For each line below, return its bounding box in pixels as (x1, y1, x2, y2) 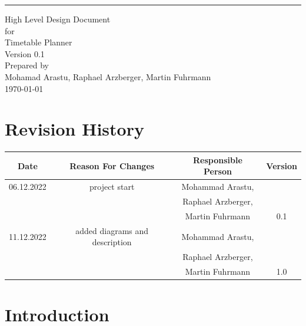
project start (89, 180, 135, 193)
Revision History (5, 117, 144, 141)
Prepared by (5, 59, 49, 71)
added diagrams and (75, 224, 149, 236)
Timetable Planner (5, 36, 72, 48)
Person (203, 165, 232, 177)
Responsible (193, 153, 242, 166)
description (92, 236, 132, 248)
